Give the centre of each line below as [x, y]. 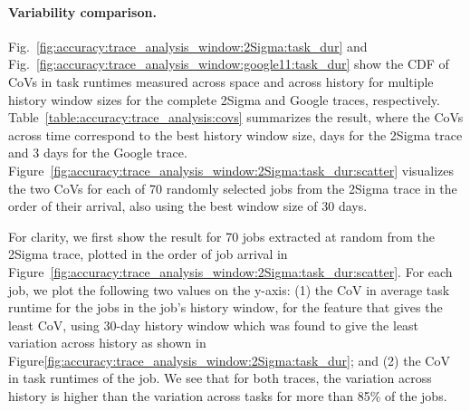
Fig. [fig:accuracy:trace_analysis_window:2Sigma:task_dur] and [188, 46]
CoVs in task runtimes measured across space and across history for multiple [221, 81]
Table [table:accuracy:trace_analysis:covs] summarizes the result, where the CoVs [236, 117]
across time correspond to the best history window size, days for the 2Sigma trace [235, 134]
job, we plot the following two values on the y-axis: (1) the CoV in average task [229, 289]
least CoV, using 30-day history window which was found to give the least [214, 325]
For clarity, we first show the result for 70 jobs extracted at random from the [221, 236]
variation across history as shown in [107, 343]
